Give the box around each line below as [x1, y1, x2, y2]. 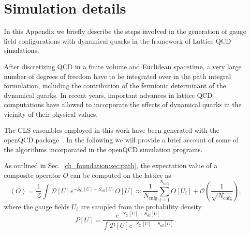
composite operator [4, 170, 61, 180]
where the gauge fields [4, 201, 70, 211]
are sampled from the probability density [80, 201, 202, 211]
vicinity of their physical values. [4, 109, 98, 119]
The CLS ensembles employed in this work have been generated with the [4, 125, 220, 135]
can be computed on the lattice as [70, 170, 171, 180]
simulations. [4, 45, 39, 55]
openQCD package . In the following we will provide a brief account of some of [4, 135, 238, 145]
